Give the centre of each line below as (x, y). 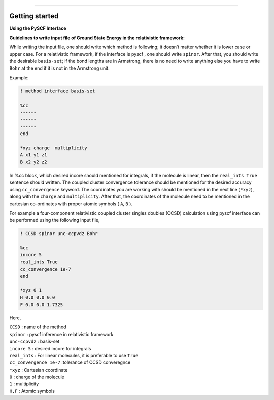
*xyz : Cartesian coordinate (39, 370)
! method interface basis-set (58, 91)
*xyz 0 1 (31, 290)
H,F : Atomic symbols (32, 391)
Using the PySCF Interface (38, 28)
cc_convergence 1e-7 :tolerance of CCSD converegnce (70, 362)
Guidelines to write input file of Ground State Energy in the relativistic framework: (97, 38)
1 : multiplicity (24, 384)
